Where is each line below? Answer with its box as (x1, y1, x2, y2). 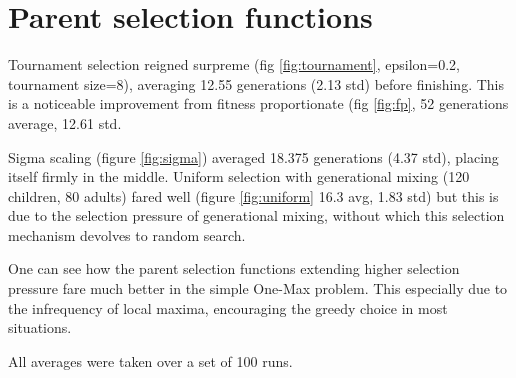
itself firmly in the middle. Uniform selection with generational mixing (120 (8, 166, 470, 187)
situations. (8, 317, 72, 338)
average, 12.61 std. (8, 112, 122, 133)
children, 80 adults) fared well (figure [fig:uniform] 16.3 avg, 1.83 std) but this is (8, 185, 499, 206)
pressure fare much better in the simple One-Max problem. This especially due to (8, 278, 508, 299)
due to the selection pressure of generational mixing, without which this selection (8, 205, 505, 226)
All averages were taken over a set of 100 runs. (8, 350, 293, 371)
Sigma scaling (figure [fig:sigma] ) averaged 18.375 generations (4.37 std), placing (8, 146, 499, 167)
